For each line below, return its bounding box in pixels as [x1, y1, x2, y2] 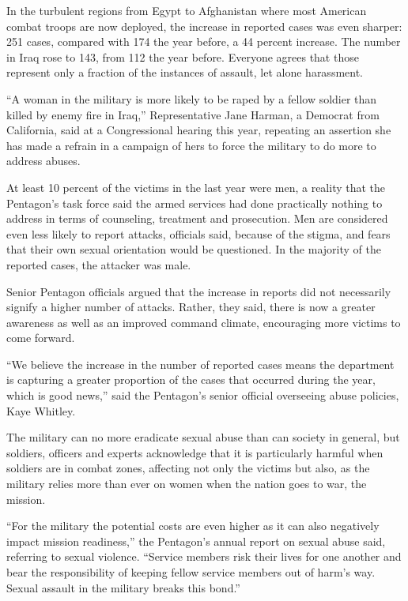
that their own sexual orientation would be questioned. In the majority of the [6, 241, 381, 257]
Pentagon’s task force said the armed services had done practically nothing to [6, 194, 383, 211]
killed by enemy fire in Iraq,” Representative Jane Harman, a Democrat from [6, 106, 380, 122]
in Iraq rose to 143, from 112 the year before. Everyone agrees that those [6, 48, 359, 65]
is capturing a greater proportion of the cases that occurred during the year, [6, 371, 376, 388]
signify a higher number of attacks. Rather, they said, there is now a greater [6, 299, 376, 315]
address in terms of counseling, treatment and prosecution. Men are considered [6, 210, 388, 227]
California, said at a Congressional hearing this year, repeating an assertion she [6, 122, 391, 138]
